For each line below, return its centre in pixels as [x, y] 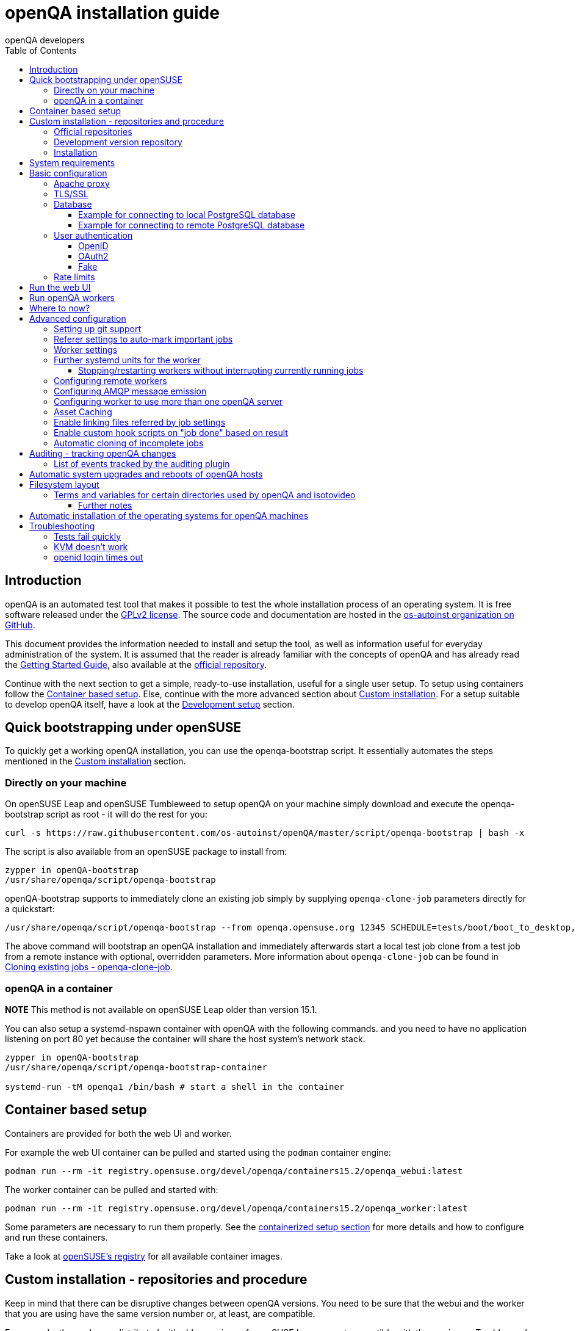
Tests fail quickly [88, 536]
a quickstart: [30, 909]
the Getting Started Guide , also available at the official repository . [136, 664]
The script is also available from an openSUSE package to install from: [146, 852]
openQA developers [45, 40]
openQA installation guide [112, 13]
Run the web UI [60, 287]
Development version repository [118, 142]
